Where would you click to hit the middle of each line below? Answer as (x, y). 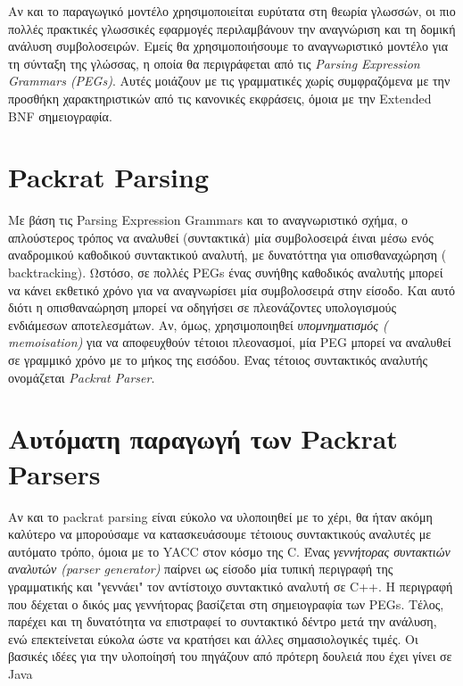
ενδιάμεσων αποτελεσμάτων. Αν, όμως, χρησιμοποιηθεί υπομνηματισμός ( (198, 324)
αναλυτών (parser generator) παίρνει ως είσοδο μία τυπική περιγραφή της (201, 569)
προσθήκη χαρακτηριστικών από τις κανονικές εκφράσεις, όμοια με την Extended (220, 98)
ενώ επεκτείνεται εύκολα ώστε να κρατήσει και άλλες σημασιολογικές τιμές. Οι (213, 638)
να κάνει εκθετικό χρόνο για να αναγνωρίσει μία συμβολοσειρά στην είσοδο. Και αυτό (232, 289)
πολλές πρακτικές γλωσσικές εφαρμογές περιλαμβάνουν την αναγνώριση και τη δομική (232, 28)
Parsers (54, 473)
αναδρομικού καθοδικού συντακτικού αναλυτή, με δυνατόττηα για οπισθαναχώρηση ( (227, 255)
